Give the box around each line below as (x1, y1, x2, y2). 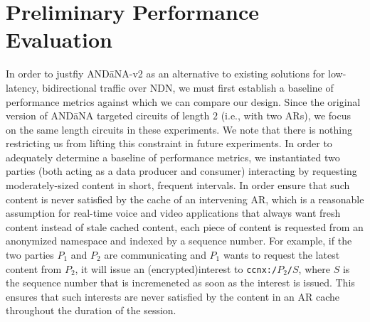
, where (298, 261, 330, 276)
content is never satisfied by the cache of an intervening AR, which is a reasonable (6, 191, 364, 206)
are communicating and (104, 247, 206, 262)
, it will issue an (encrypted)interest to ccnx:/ (75, 261, 277, 276)
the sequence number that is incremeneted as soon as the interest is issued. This (6, 275, 355, 290)
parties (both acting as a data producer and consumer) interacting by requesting (6, 163, 357, 178)
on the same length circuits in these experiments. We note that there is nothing (6, 122, 352, 136)
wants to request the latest (223, 247, 340, 262)
